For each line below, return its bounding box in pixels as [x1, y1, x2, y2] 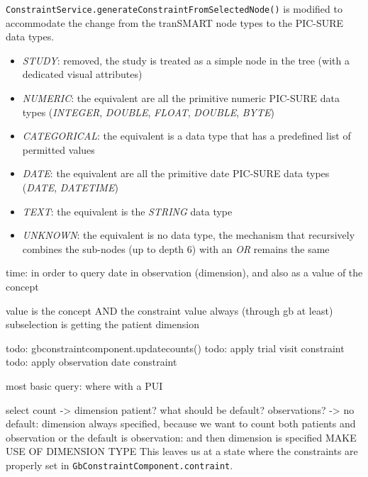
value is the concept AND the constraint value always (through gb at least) [6, 303, 333, 318]
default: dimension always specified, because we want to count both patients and [6, 416, 356, 431]
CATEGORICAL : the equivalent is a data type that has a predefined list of [22, 128, 351, 143]
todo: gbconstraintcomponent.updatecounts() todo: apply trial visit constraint [6, 340, 345, 355]
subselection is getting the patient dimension [6, 317, 199, 332]
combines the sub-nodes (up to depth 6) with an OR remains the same [22, 241, 330, 256]
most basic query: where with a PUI [6, 378, 163, 393]
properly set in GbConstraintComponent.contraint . [6, 457, 233, 472]
